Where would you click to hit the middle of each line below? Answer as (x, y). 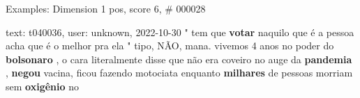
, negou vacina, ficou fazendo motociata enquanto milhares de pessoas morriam (179, 73)
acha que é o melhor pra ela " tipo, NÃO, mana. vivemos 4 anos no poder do (170, 46)
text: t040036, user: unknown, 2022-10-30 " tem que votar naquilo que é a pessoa (180, 32)
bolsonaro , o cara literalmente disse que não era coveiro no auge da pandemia (179, 59)
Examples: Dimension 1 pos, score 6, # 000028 (106, 8)
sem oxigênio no (42, 86)
